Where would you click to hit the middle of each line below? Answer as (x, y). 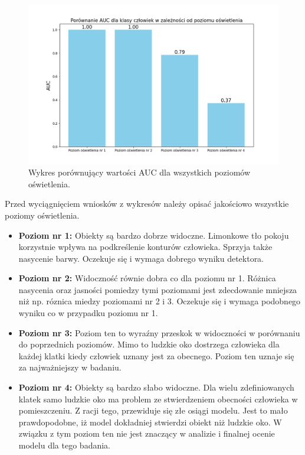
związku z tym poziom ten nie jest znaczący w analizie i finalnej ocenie (147, 433)
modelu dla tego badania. (64, 445)
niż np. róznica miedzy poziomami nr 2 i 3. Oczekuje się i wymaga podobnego (160, 301)
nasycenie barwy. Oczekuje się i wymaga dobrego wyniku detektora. (141, 258)
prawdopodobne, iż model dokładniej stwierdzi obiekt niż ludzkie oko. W (150, 422)
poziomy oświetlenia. (42, 215)
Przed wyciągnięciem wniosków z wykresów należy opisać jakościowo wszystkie (147, 204)
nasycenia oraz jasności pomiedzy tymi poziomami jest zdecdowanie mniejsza (158, 289)
